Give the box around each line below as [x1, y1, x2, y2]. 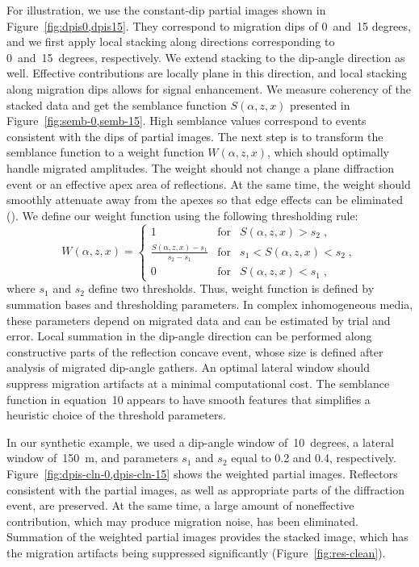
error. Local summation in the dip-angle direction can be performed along [6, 327, 372, 344]
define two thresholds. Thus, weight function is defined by [88, 280, 375, 297]
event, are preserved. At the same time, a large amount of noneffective [6, 497, 354, 514]
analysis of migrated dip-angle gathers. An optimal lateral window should [6, 359, 371, 376]
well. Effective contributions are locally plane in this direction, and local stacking [6, 65, 408, 81]
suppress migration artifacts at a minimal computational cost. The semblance [6, 375, 390, 392]
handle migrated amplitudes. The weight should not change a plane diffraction [6, 159, 395, 176]
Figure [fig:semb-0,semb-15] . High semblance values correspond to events [6, 112, 367, 129]
